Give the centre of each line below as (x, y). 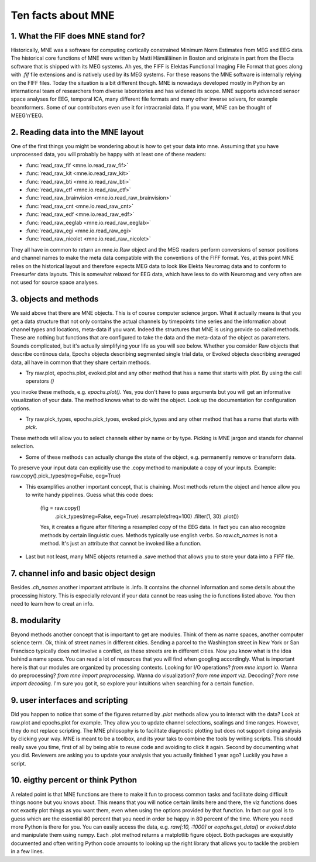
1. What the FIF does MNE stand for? (78, 36)
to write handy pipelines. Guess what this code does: (89, 495)
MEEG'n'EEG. (27, 116)
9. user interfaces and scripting (69, 700)
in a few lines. (28, 851)
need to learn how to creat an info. (52, 604)
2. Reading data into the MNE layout (77, 132)
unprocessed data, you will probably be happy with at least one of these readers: (109, 154)
